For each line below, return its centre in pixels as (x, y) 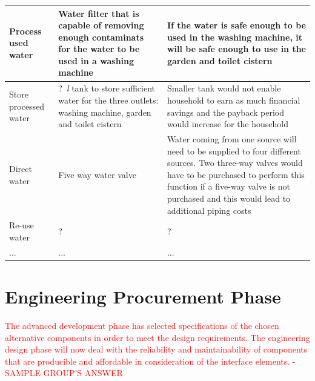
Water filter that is (99, 13)
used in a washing (96, 60)
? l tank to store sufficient (107, 88)
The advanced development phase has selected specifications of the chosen (142, 325)
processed (27, 106)
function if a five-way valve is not (228, 186)
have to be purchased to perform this (236, 174)
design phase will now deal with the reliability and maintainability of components (156, 349)
